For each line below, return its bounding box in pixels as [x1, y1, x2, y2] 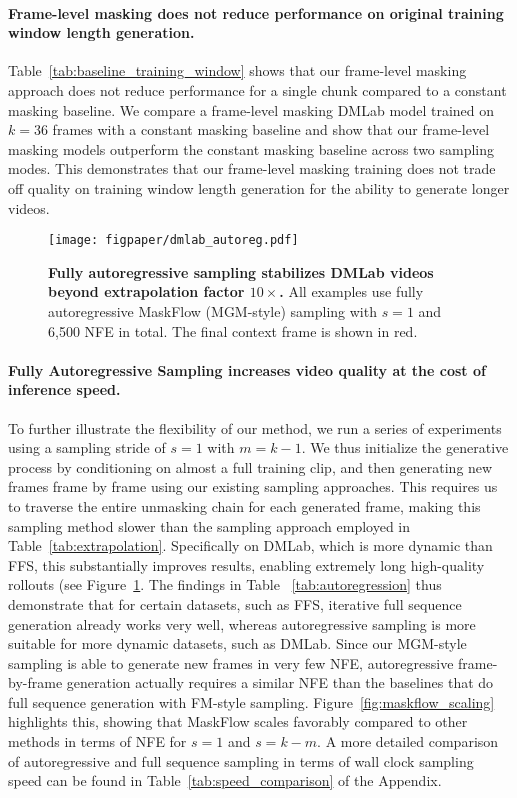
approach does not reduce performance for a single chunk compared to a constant [8, 79, 507, 100]
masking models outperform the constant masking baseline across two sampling [8, 138, 495, 159]
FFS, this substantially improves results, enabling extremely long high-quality [8, 554, 485, 575]
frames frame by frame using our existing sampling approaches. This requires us [8, 476, 498, 497]
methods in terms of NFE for [8, 731, 187, 752]
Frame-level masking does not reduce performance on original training [8, 2, 504, 23]
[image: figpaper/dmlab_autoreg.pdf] [48, 233, 299, 248]
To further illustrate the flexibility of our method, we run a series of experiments [8, 417, 502, 438]
